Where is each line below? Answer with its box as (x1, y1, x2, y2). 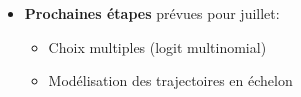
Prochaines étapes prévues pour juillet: (24, 3, 280, 23)
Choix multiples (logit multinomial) (48, 36, 267, 57)
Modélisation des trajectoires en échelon (48, 70, 293, 91)
